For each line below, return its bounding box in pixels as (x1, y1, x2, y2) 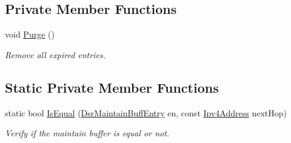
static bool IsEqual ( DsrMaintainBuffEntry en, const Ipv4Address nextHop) (5, 106, 287, 119)
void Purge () (5, 28, 55, 41)
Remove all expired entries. (5, 48, 105, 61)
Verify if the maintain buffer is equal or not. (5, 127, 170, 139)
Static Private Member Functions (5, 78, 219, 96)
